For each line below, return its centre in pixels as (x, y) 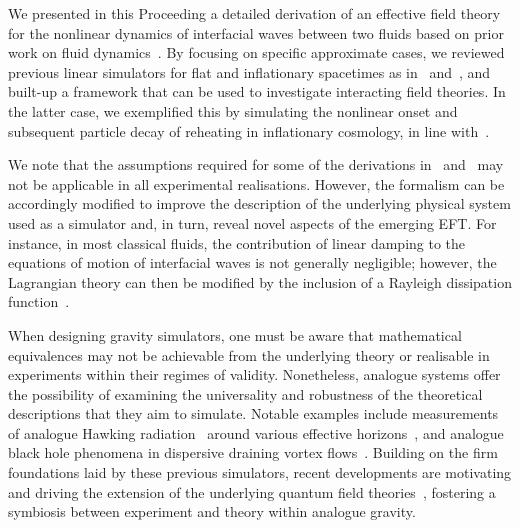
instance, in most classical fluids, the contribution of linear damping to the (237, 242)
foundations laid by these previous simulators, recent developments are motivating (260, 472)
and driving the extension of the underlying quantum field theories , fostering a (252, 491)
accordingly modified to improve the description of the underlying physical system (259, 203)
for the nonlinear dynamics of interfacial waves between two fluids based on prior (256, 32)
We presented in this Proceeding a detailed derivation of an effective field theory (254, 13)
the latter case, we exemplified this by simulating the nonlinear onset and (233, 110)
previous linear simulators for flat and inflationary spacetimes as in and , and (249, 71)
